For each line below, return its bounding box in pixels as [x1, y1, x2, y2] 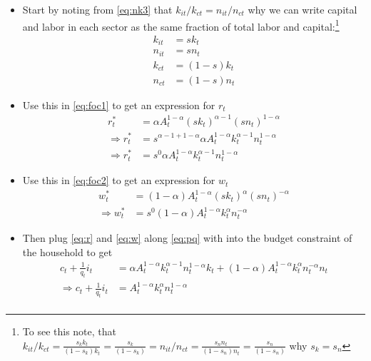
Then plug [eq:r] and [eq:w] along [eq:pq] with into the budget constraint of [22, 230, 352, 245]
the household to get [22, 244, 113, 259]
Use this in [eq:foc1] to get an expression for [22, 97, 215, 112]
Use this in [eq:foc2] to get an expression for [22, 173, 215, 188]
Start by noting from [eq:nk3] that [22, 2, 173, 16]
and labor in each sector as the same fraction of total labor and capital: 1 [22, 16, 340, 34]
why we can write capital [248, 2, 357, 16]
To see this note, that [22, 324, 116, 339]
